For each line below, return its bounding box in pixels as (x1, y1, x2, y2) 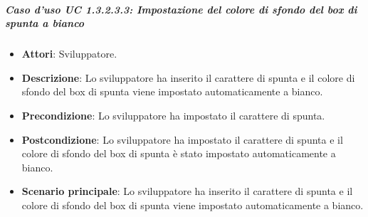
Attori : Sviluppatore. (21, 46, 117, 61)
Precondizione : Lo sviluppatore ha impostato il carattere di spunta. (21, 107, 325, 122)
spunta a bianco (5, 16, 85, 31)
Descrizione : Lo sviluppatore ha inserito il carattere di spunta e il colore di (21, 70, 355, 85)
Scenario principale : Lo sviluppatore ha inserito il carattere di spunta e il (21, 184, 353, 199)
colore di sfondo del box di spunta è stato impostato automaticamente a (21, 146, 336, 161)
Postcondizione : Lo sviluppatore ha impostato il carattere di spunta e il (21, 132, 343, 147)
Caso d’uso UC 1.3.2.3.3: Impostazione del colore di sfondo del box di (5, 1, 357, 16)
